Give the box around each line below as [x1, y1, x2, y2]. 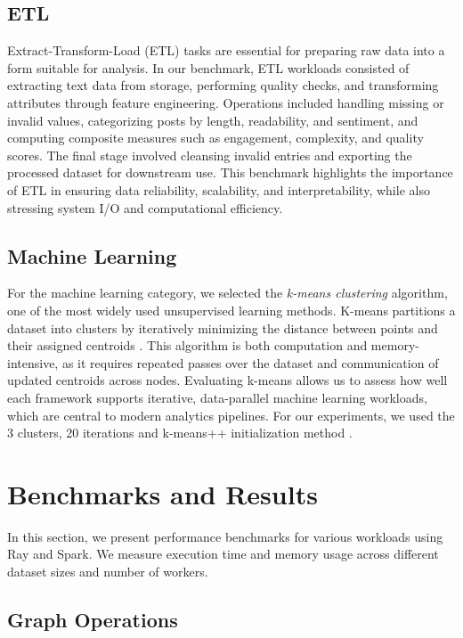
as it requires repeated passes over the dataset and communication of [61, 353, 439, 372]
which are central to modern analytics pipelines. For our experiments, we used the [7, 405, 455, 424]
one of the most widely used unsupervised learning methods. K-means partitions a [7, 300, 456, 319]
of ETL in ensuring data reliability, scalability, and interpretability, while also [7, 180, 430, 199]
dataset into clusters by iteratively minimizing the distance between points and [7, 318, 438, 337]
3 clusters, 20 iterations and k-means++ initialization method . [7, 423, 353, 442]
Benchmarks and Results [7, 475, 318, 511]
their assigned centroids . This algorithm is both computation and [7, 336, 368, 355]
